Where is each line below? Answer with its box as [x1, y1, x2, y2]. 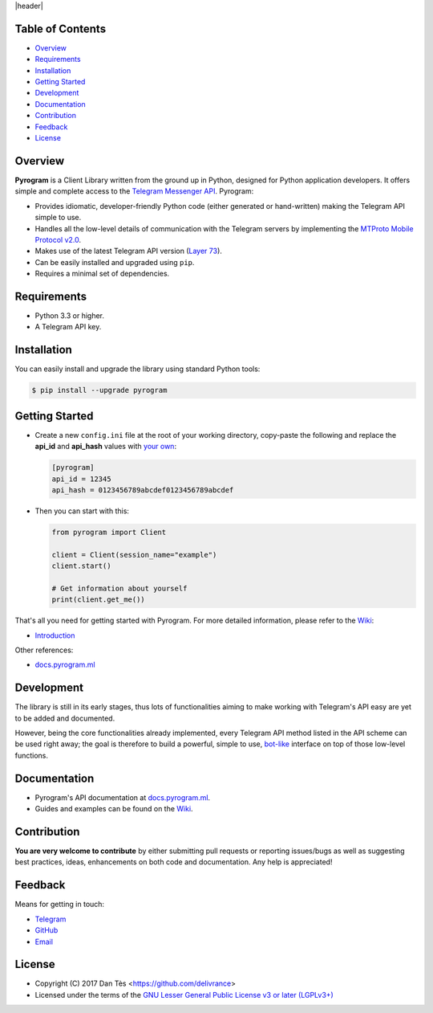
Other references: [14, 645, 74, 655]
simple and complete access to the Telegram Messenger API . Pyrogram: [14, 186, 254, 196]
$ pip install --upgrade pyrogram [31, 386, 168, 395]
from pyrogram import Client [51, 527, 167, 537]
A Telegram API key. [34, 322, 102, 332]
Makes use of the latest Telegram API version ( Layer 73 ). [34, 246, 222, 256]
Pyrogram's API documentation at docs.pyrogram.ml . [34, 792, 211, 803]
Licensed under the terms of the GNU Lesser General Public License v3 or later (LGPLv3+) [34, 990, 334, 999]
